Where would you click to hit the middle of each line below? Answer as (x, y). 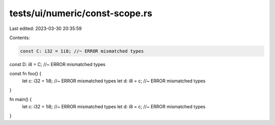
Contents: (20, 38)
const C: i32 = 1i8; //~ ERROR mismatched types (82, 51)
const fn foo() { (25, 74)
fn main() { (21, 100)
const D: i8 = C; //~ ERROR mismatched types (58, 64)
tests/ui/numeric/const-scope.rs (81, 13)
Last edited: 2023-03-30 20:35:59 (46, 28)
